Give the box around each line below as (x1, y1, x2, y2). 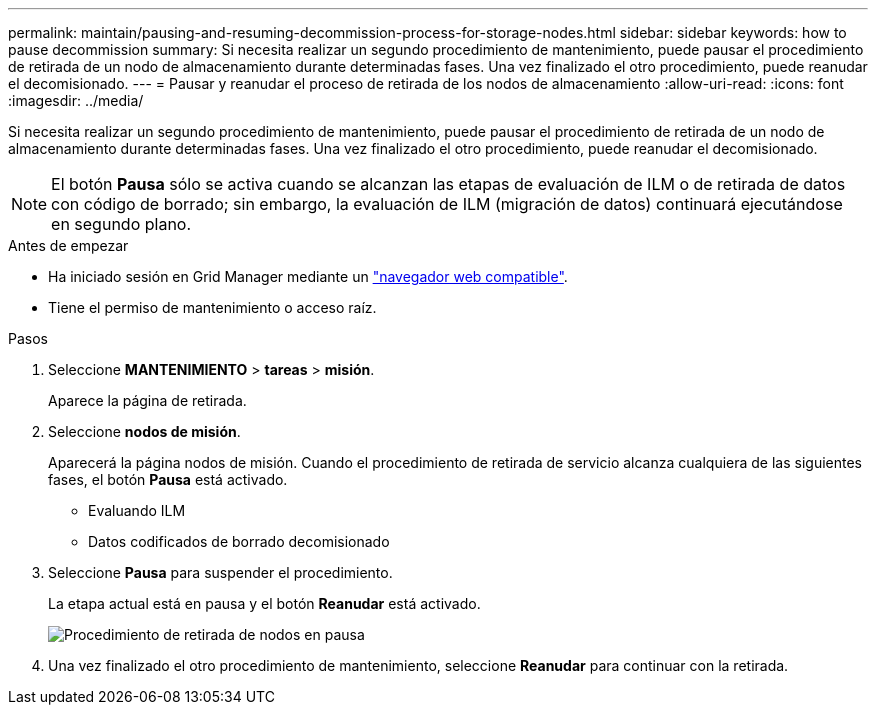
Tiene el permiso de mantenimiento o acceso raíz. (48, 299, 377, 316)
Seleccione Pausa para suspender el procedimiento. (48, 564, 393, 581)
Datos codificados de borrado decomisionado (88, 533, 390, 550)
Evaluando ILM (88, 502, 186, 519)
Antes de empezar (8, 237, 129, 254)
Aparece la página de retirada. (48, 392, 247, 409)
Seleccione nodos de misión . (48, 423, 241, 440)
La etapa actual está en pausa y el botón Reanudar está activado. (48, 595, 481, 612)
